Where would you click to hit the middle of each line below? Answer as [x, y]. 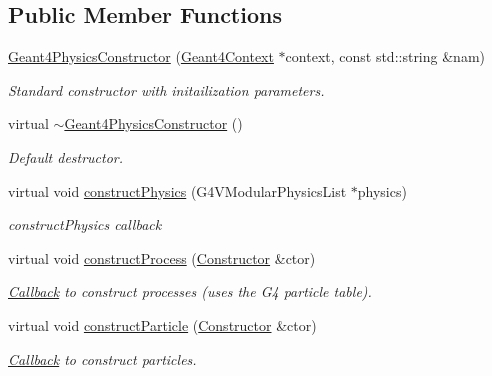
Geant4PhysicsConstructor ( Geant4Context [141, 56]
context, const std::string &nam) [385, 56]
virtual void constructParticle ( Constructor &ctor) [162, 324]
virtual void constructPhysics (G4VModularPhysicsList [177, 190]
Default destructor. [66, 156]
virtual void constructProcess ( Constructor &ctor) [162, 257]
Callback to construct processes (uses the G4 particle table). [190, 291]
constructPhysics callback [85, 224]
